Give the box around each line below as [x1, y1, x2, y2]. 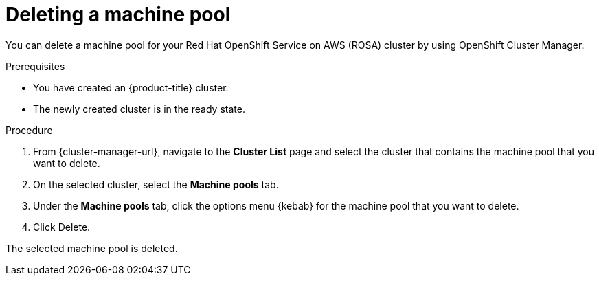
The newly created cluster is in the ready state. [33, 102, 245, 115]
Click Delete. [33, 221, 91, 233]
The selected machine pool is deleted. [5, 242, 178, 254]
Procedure [5, 124, 53, 136]
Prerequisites [5, 60, 65, 72]
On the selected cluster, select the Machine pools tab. [33, 178, 279, 190]
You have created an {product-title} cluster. [33, 81, 229, 93]
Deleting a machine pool [5, 3, 231, 26]
